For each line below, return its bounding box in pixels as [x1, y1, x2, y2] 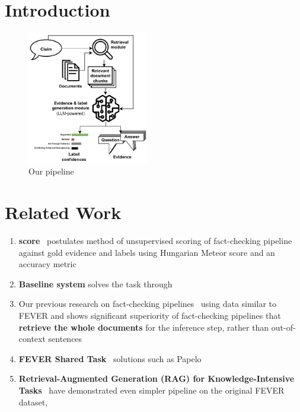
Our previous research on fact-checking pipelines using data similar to [18, 297, 277, 310]
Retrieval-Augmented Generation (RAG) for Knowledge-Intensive [18, 372, 295, 385]
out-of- [271, 321, 296, 333]
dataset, [18, 395, 48, 408]
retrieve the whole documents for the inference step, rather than [18, 321, 269, 333]
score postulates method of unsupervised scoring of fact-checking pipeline [18, 234, 292, 247]
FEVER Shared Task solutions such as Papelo [18, 352, 202, 365]
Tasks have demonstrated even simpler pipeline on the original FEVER [18, 384, 285, 396]
